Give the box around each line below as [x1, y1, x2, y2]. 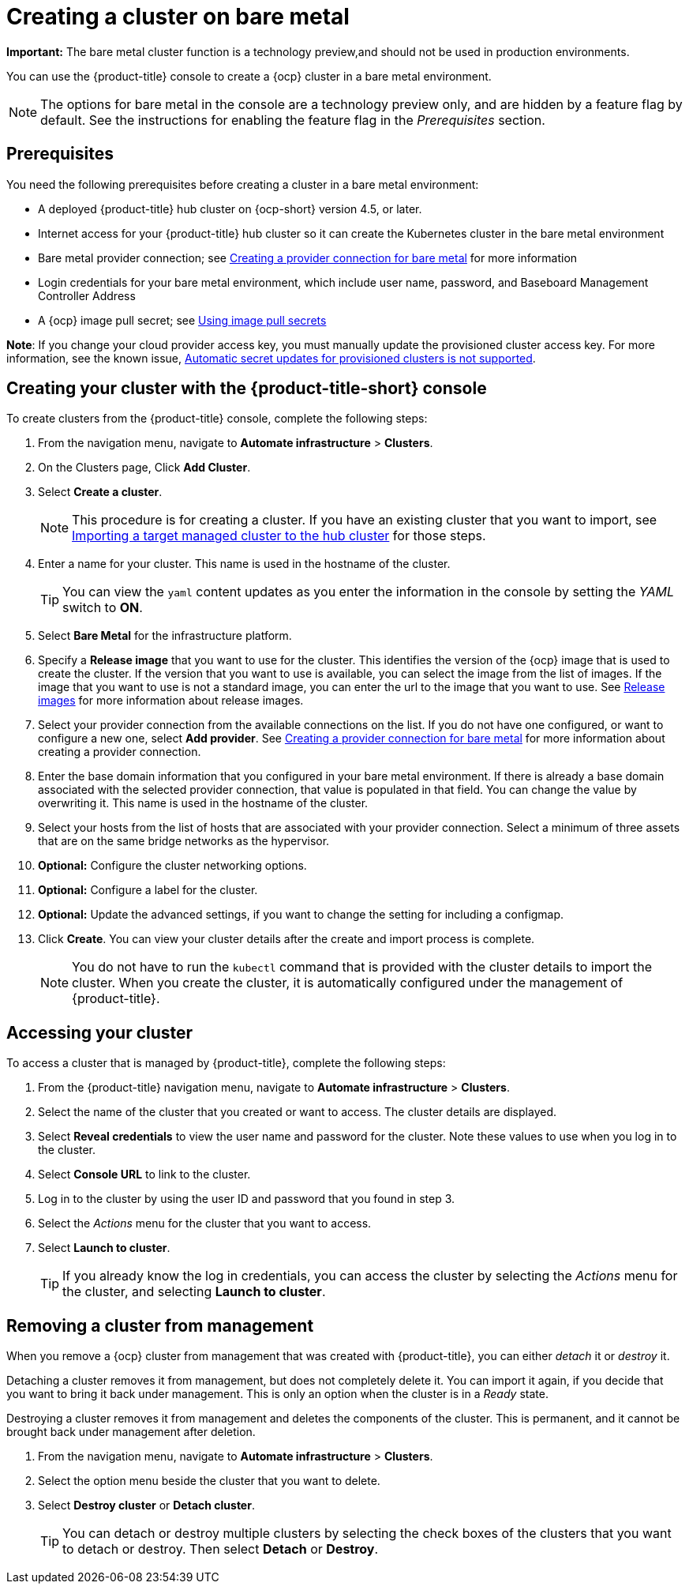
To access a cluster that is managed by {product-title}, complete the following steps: [6, 1056, 446, 1070]
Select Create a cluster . [38, 485, 163, 499]
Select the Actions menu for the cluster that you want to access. [38, 1216, 372, 1231]
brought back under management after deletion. [6, 1425, 256, 1439]
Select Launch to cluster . [38, 1241, 170, 1255]
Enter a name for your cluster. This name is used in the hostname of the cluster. [38, 557, 451, 571]
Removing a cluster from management [6, 1315, 314, 1336]
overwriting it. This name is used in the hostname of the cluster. [38, 796, 369, 810]
